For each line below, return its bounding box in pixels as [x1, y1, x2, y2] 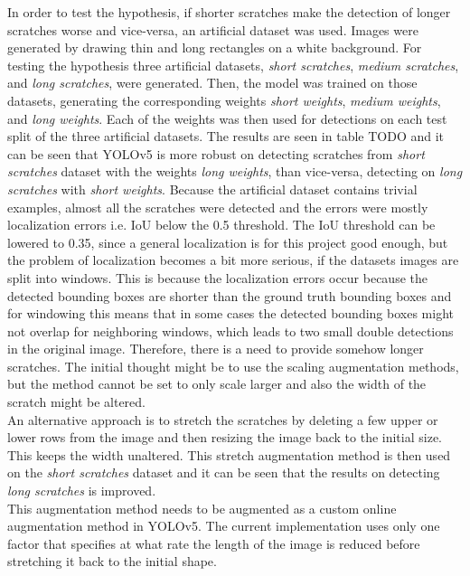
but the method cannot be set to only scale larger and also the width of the [7, 374, 427, 393]
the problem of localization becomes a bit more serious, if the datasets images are [7, 250, 459, 269]
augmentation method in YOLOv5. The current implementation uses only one [7, 516, 440, 535]
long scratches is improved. [7, 481, 156, 500]
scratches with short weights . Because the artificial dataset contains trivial [7, 179, 418, 198]
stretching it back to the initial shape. [7, 552, 217, 571]
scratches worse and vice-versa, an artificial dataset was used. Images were [7, 20, 418, 39]
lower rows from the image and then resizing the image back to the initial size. [7, 428, 442, 447]
